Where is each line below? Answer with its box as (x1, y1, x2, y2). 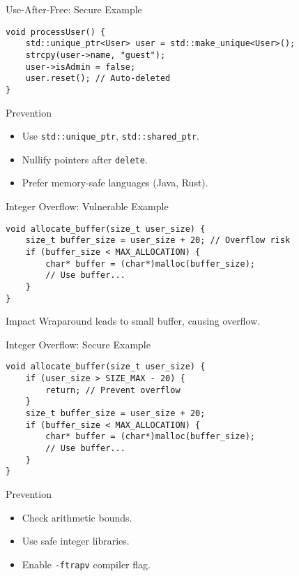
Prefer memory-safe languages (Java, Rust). (22, 175, 208, 190)
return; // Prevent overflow (45, 385, 181, 395)
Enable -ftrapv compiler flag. (22, 556, 151, 571)
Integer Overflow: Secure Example (6, 337, 151, 351)
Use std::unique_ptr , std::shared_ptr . (22, 128, 199, 143)
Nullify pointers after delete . (22, 152, 148, 166)
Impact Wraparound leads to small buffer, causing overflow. (6, 313, 261, 328)
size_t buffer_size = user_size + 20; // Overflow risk (25, 235, 291, 246)
